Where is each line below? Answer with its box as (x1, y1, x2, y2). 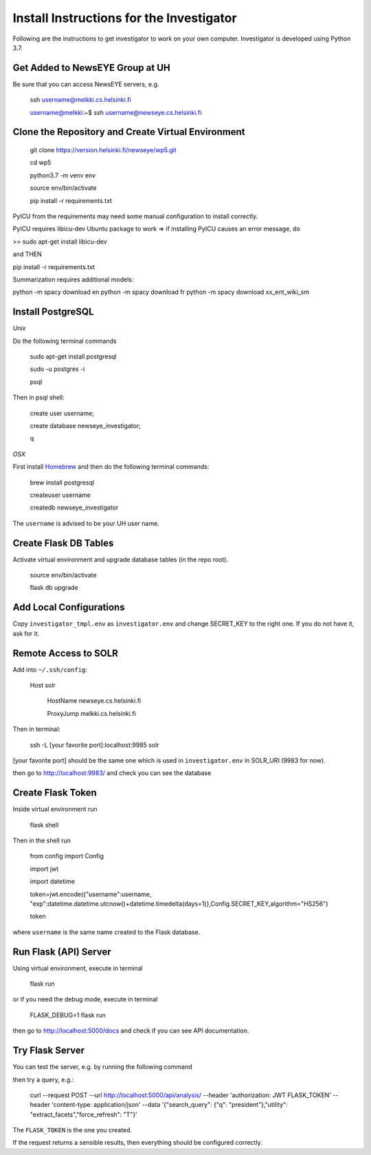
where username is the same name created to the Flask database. (12, 928, 201, 936)
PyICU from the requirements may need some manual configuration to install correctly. (12, 212, 258, 220)
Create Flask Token (12, 787, 98, 798)
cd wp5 (30, 158, 52, 167)
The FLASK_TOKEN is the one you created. (12, 1126, 133, 1134)
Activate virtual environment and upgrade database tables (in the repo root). (12, 555, 229, 564)
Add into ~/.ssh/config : (12, 665, 87, 674)
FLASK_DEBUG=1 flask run (30, 1010, 106, 1019)
